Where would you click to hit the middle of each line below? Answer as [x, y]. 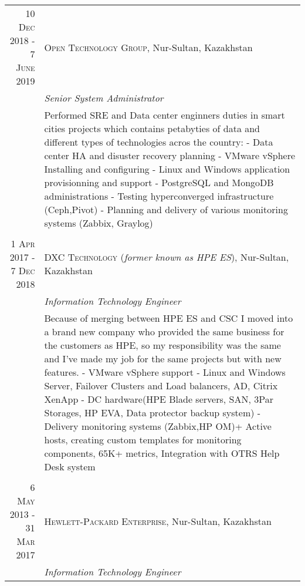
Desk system [70, 467]
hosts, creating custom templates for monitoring [143, 439]
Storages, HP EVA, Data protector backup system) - [152, 412]
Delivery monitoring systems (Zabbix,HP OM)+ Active [158, 426]
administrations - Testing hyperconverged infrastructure [159, 196]
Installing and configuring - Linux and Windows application [167, 169]
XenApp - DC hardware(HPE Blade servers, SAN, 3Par [159, 399]
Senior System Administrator [104, 98]
